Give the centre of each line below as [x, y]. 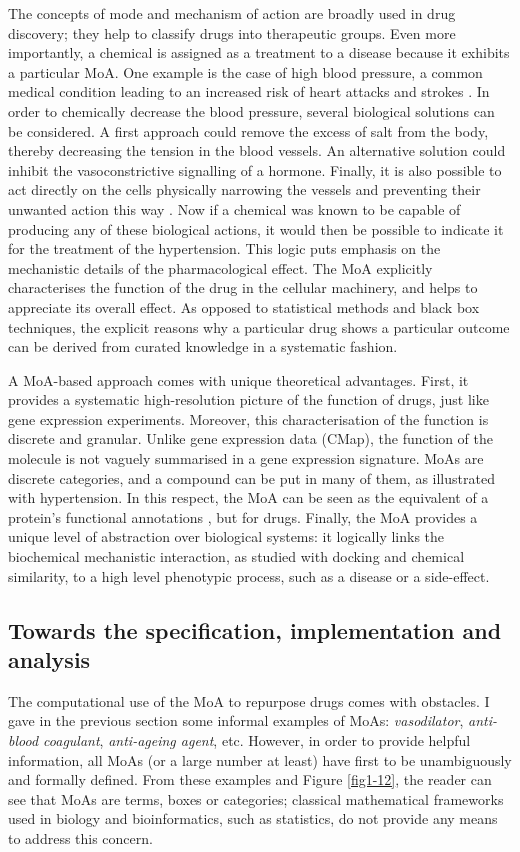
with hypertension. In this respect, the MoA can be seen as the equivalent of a [248, 497]
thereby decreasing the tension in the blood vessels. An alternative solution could [257, 150]
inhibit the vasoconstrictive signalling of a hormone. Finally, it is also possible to [255, 169]
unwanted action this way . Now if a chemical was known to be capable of [234, 208]
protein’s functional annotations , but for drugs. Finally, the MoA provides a [243, 516]
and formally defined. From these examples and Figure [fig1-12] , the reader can [250, 779]
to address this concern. [80, 837]
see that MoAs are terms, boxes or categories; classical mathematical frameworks [256, 798]
